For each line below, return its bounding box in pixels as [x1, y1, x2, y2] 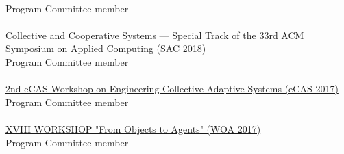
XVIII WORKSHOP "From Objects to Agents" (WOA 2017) [5, 121, 261, 136]
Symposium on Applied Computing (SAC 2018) [5, 41, 206, 55]
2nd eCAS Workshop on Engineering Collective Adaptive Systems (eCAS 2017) [5, 81, 339, 96]
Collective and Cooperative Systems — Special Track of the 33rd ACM [5, 27, 304, 42]
